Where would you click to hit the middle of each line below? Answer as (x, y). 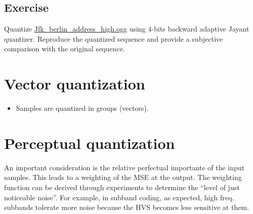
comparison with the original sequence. (65, 49)
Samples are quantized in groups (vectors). (82, 108)
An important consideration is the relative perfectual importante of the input (124, 167)
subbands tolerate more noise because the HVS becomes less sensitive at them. (127, 207)
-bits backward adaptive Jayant (200, 29)
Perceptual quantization (90, 143)
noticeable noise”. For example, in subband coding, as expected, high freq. (119, 197)
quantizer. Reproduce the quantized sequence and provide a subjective (114, 38)
